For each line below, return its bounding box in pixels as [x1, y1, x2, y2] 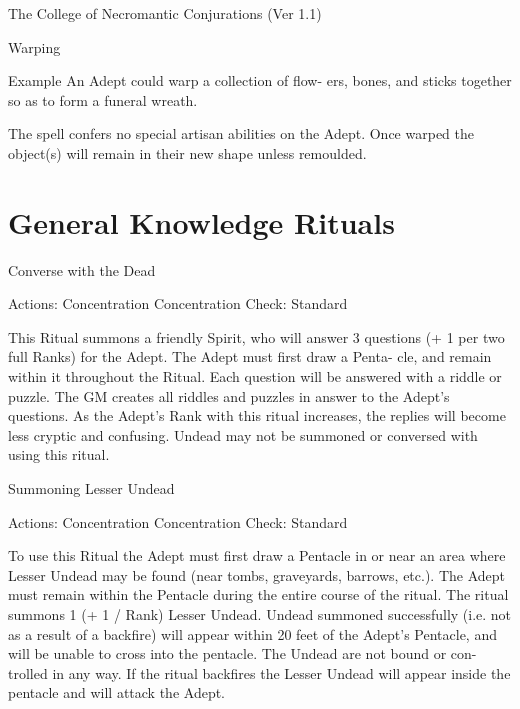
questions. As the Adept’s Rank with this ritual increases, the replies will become [8, 405, 506, 426]
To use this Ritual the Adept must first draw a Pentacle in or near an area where [8, 545, 506, 566]
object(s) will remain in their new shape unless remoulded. [8, 142, 367, 163]
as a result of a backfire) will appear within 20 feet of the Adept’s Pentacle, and [8, 623, 497, 644]
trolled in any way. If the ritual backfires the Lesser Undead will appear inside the [8, 662, 511, 683]
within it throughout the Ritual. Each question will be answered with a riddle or [8, 366, 502, 387]
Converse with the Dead [8, 259, 156, 280]
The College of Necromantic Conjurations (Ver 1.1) [8, 3, 322, 23]
